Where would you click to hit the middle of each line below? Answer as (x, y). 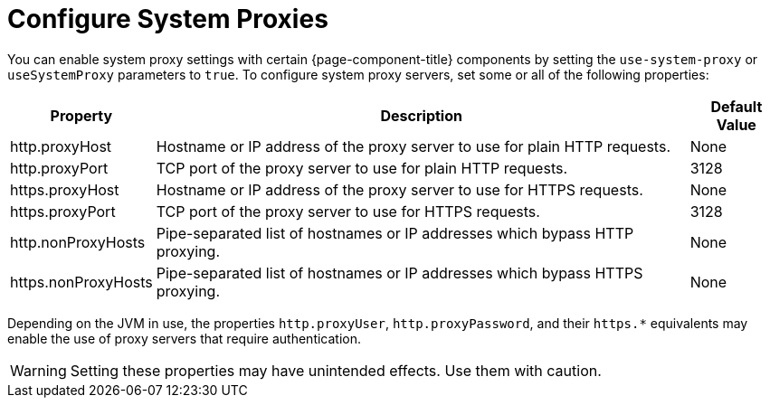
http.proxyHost (61, 146)
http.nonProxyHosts (78, 242)
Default (737, 106)
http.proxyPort (59, 168)
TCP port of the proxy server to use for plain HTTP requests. (362, 168)
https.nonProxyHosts (81, 282)
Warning (38, 370)
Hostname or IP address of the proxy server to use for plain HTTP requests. (413, 146)
